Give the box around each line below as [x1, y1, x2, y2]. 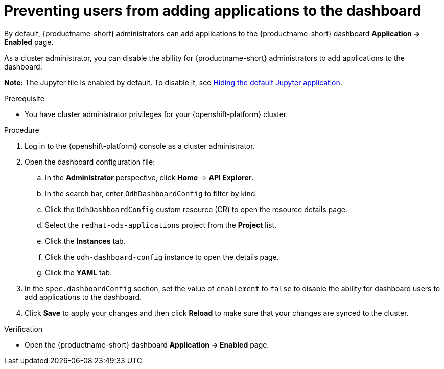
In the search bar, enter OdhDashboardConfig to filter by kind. [45, 189, 258, 198]
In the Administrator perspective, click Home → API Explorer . [45, 173, 254, 182]
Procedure [4, 125, 39, 134]
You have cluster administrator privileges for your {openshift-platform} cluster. [25, 109, 288, 119]
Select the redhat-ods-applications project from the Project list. [45, 220, 277, 229]
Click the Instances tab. [45, 236, 126, 245]
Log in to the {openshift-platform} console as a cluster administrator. [25, 141, 255, 150]
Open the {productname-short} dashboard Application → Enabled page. [25, 340, 269, 349]
